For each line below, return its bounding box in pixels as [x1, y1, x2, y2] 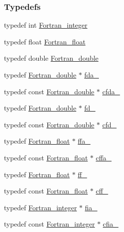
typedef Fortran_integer [4, 202, 77, 212]
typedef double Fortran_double [4, 53, 99, 63]
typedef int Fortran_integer [4, 20, 88, 30]
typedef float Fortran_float [4, 36, 86, 46]
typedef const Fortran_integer [4, 219, 95, 229]
